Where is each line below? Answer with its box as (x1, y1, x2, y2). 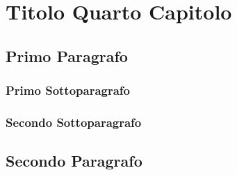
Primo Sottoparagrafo (6, 82, 131, 99)
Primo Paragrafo (6, 45, 128, 66)
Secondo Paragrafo (6, 150, 142, 172)
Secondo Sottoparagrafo (6, 113, 142, 130)
